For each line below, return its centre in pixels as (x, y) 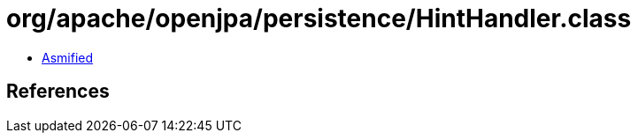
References (58, 92)
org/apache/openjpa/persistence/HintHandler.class (319, 18)
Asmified (68, 57)
